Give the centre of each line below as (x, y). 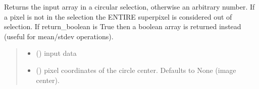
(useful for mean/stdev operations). (59, 36)
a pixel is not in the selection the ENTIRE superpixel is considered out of (118, 16)
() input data (56, 53)
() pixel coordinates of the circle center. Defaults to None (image (136, 70)
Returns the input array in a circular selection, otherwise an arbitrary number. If (129, 7)
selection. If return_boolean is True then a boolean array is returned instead (123, 26)
